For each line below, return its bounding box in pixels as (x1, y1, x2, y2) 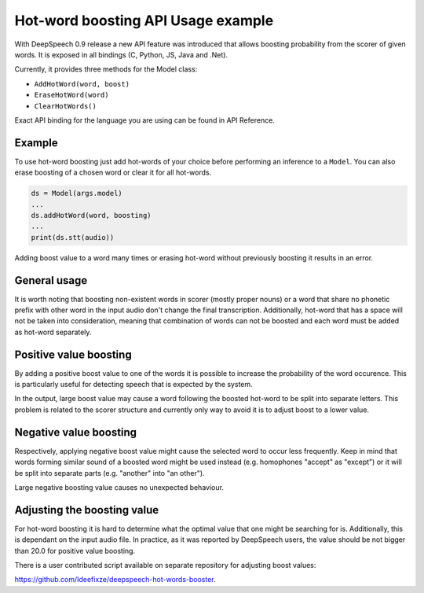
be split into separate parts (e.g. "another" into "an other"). (14, 468, 205, 477)
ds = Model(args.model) (31, 189, 123, 198)
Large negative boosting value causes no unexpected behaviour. (14, 482, 224, 492)
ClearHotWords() (34, 101, 97, 110)
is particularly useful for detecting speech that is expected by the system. (14, 380, 253, 389)
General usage (14, 274, 88, 287)
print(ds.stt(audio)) (31, 233, 115, 241)
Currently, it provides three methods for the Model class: (14, 64, 198, 74)
